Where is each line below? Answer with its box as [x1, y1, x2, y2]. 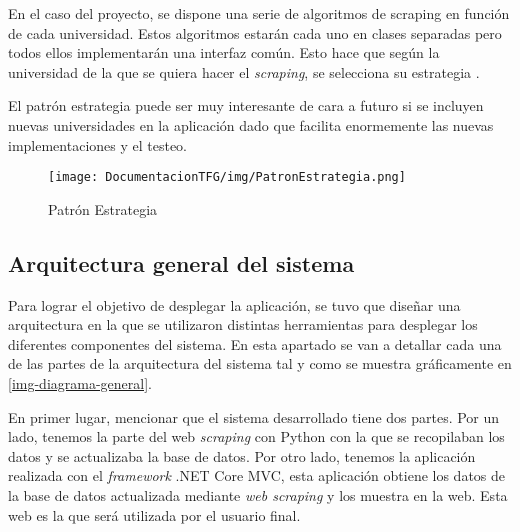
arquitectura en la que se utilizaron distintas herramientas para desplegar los [8, 314, 478, 335]
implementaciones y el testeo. [8, 134, 188, 155]
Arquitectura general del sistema [8, 247, 355, 278]
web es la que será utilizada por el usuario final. [8, 504, 301, 525]
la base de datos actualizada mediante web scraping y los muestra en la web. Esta [8, 484, 508, 505]
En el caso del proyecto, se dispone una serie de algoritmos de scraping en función [8, 3, 510, 23]
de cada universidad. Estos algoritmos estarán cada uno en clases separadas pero [8, 22, 502, 43]
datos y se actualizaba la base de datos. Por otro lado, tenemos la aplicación [8, 445, 476, 466]
